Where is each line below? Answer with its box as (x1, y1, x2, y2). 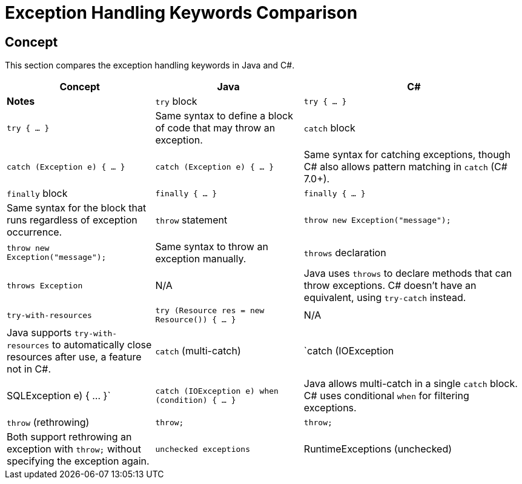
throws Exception (7, 280, 83, 290)
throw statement (155, 214, 228, 227)
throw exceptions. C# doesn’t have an (303, 279, 477, 292)
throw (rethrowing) (7, 416, 90, 429)
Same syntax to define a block (155, 110, 293, 122)
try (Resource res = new (155, 306, 265, 316)
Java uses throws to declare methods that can (303, 267, 512, 280)
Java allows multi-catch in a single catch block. (303, 377, 518, 390)
